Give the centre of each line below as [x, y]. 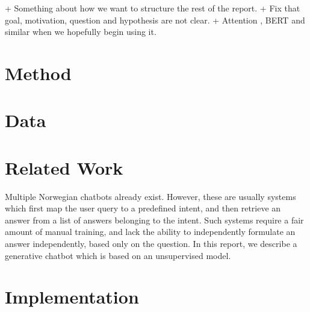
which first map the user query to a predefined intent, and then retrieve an [143, 208]
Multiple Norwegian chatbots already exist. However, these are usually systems [150, 196]
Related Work [64, 167]
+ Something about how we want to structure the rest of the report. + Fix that [153, 8]
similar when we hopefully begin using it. [81, 32]
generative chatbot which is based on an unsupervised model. [118, 255]
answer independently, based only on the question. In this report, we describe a [151, 244]
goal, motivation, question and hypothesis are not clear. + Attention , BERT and [155, 20]
